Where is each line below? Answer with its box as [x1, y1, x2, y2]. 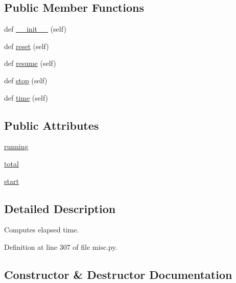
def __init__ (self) [4, 23, 66, 34]
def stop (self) [4, 75, 48, 85]
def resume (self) [4, 58, 56, 68]
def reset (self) [4, 40, 49, 51]
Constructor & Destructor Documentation [4, 266, 232, 282]
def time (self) [4, 92, 49, 103]
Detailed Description [4, 200, 116, 216]
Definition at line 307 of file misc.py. [4, 241, 117, 252]
